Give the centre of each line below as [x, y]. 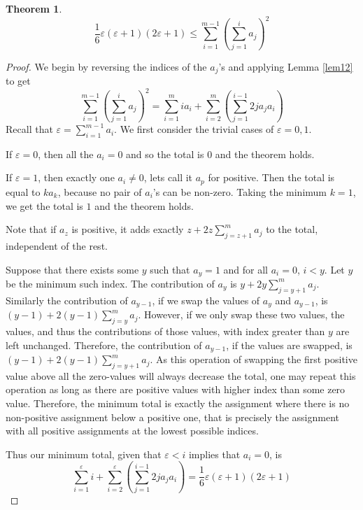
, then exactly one [76, 177]
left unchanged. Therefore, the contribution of [104, 345]
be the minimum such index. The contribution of [110, 283]
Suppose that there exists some [72, 269]
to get [18, 81]
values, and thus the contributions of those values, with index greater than [165, 331]
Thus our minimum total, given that [84, 454]
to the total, [292, 229]
